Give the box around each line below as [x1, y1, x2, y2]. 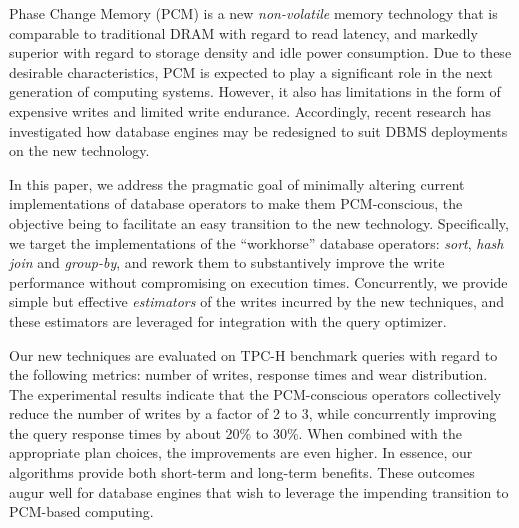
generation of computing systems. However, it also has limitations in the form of [9, 81, 501, 102]
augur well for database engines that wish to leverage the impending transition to [9, 481, 509, 502]
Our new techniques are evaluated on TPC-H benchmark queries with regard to [9, 344, 498, 365]
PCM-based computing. [9, 501, 154, 522]
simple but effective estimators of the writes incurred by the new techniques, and [9, 291, 505, 312]
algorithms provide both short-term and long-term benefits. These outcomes [9, 462, 475, 483]
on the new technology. [9, 140, 150, 161]
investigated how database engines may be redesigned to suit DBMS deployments [9, 120, 508, 141]
